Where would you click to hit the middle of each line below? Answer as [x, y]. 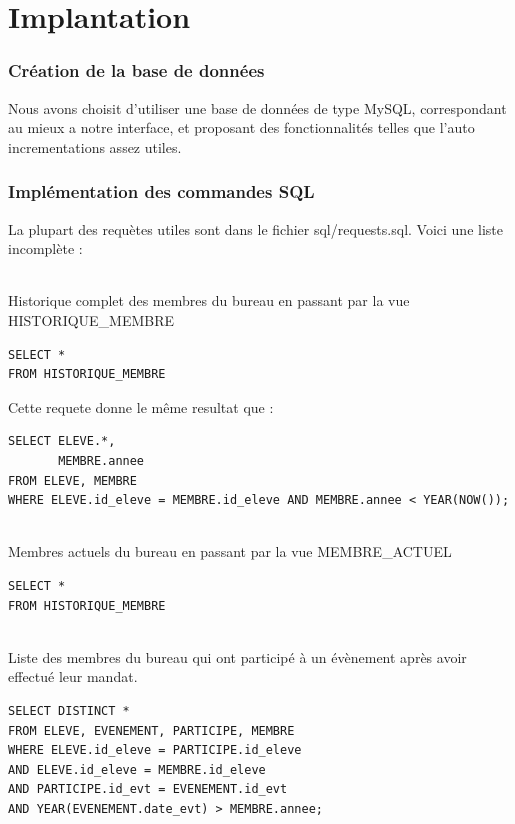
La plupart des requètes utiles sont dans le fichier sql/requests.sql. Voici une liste [255, 228]
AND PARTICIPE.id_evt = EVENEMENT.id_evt [148, 789]
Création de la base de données [136, 70]
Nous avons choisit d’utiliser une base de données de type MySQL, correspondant [257, 107]
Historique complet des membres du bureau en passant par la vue [209, 300]
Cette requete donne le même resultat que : [141, 406]
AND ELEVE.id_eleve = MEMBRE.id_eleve [137, 769]
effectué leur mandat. [73, 676]
